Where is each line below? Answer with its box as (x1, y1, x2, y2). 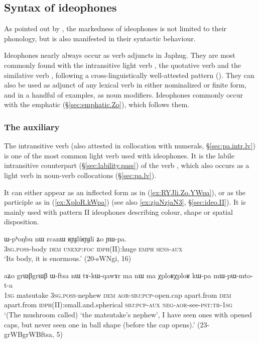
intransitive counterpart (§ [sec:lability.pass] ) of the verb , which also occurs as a (4, 160, 249, 170)
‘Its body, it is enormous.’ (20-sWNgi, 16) (4, 253, 132, 264)
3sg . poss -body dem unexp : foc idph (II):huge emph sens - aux (4, 243, 183, 253)
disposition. (4, 216, 39, 227)
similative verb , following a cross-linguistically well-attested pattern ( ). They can (4, 69, 254, 80)
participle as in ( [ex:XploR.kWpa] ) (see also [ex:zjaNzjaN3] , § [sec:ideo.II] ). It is (4, 197, 246, 207)
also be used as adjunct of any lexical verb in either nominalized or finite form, (4, 79, 247, 90)
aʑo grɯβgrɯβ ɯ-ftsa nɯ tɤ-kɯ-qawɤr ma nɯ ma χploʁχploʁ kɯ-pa (4, 270, 211, 280)
